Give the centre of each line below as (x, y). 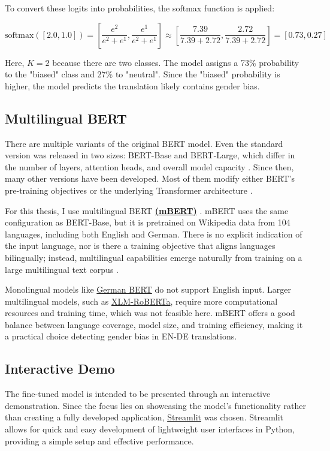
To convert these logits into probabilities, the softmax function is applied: (140, 8)
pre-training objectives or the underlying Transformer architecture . (129, 190)
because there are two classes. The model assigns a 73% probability (176, 62)
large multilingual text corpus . (62, 269)
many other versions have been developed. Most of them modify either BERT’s (150, 178)
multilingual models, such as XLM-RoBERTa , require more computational (141, 301)
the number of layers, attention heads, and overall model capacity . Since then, (149, 166)
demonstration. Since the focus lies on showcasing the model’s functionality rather (156, 405)
